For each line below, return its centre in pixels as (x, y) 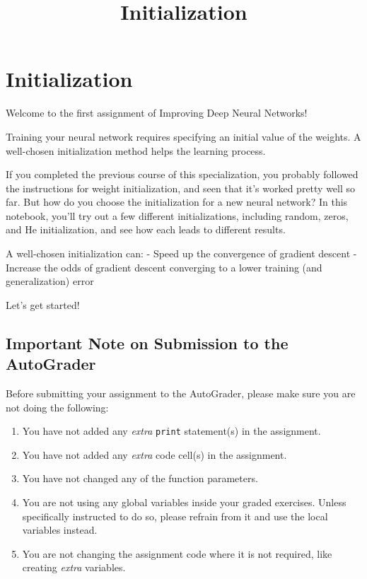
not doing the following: (57, 407)
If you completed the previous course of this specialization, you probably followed (182, 174)
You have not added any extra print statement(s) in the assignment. (171, 431)
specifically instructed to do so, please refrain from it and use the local (175, 516)
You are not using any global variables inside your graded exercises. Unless (184, 502)
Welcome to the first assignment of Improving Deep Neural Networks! (157, 113)
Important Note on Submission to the (147, 343)
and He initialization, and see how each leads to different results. (146, 229)
